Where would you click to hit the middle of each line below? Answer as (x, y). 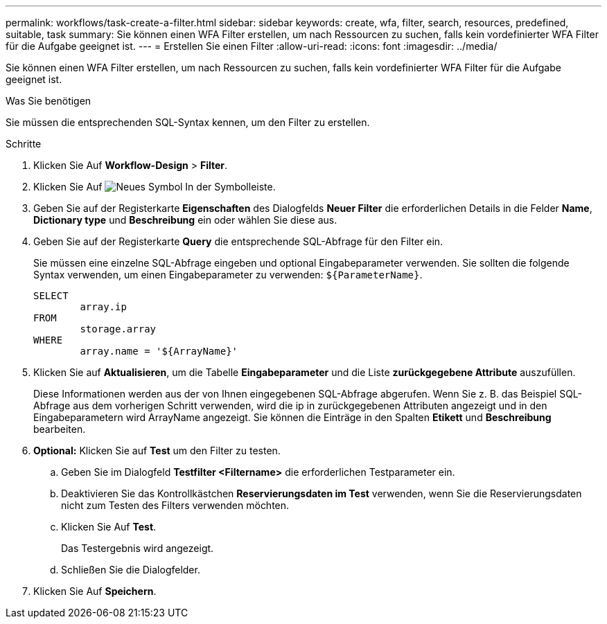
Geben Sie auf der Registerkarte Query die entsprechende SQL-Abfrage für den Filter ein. (238, 241)
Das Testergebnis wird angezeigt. (138, 548)
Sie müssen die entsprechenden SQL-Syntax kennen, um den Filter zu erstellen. (188, 122)
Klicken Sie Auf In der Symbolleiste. (155, 187)
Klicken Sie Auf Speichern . (95, 591)
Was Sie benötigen (49, 101)
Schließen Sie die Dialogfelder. (131, 570)
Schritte (24, 144)
